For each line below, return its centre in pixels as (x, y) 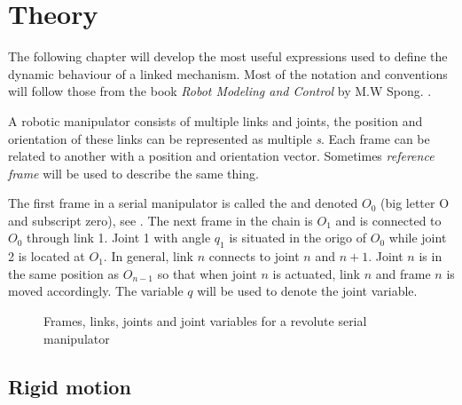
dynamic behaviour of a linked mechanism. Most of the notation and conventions (228, 73)
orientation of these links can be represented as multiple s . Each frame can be (219, 138)
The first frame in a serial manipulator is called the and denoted (183, 203)
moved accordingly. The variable (96, 291)
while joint (418, 238)
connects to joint (254, 256)
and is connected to (388, 220)
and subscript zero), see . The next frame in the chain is (161, 220)
